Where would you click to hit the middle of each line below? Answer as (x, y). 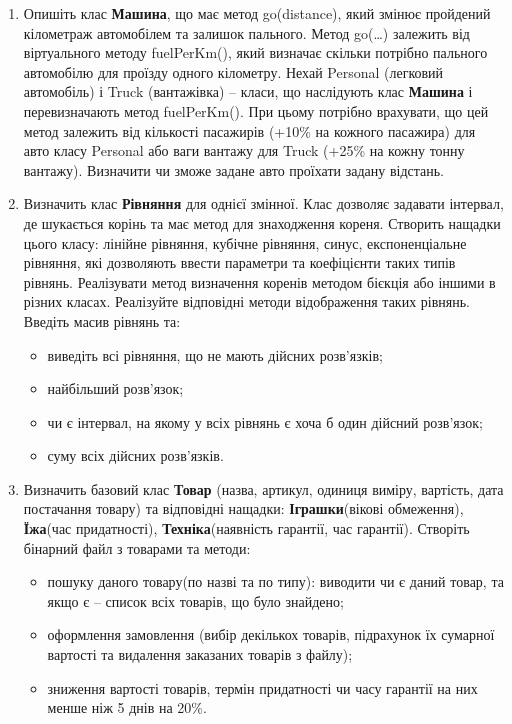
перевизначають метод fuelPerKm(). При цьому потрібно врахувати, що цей (256, 110)
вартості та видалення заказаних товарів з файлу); (200, 654)
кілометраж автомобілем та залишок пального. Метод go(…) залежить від (246, 32)
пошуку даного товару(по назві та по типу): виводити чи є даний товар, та (275, 581)
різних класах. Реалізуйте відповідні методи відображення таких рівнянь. (247, 301)
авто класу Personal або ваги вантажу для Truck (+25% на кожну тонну (244, 150)
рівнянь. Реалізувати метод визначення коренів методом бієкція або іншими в (259, 281)
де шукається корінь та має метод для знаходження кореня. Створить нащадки (262, 222)
